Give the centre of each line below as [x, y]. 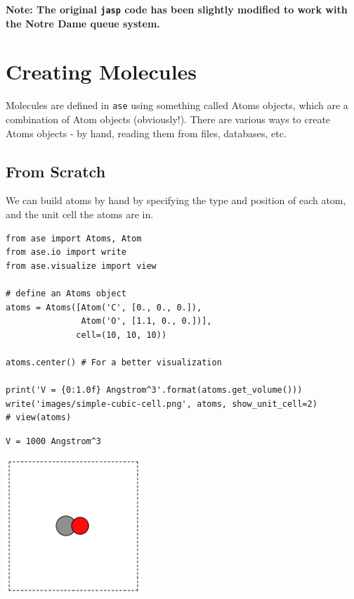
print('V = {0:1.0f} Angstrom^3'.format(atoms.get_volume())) [154, 390]
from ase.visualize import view [81, 266]
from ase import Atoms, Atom [74, 238]
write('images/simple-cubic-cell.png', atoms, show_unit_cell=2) [162, 404]
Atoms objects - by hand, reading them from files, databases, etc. [146, 133]
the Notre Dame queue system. [83, 23]
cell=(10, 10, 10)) [122, 335]
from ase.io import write [66, 252]
